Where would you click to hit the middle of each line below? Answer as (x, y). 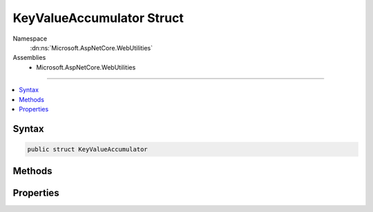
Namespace (30, 39)
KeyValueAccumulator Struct (98, 18)
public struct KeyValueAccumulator (87, 149)
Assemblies (29, 58)
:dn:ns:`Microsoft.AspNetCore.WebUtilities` (92, 47)
